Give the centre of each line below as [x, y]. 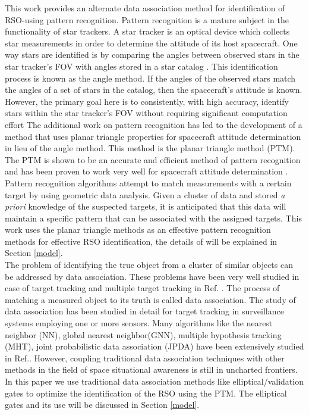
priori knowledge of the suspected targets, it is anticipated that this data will [146, 206]
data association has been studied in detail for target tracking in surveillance [144, 311]
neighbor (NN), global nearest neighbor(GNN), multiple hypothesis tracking [143, 334]
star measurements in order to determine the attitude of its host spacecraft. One [151, 43]
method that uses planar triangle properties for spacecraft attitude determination [153, 136]
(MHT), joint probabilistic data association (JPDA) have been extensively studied [154, 346]
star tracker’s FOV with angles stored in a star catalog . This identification [141, 66]
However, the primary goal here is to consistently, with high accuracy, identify [147, 101]
